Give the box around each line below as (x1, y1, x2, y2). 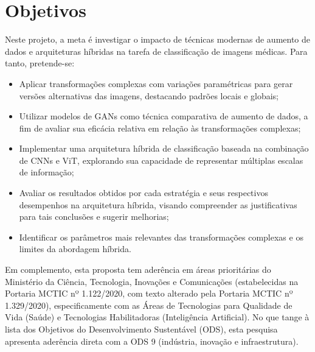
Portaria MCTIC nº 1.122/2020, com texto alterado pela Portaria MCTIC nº (5, 287, 293, 300)
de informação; (19, 166, 74, 178)
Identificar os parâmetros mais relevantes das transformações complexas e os (19, 230, 303, 243)
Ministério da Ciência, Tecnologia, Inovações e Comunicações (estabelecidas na (5, 275, 299, 287)
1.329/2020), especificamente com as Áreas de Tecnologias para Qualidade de (5, 298, 292, 311)
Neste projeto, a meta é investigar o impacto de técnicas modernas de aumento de (5, 33, 311, 46)
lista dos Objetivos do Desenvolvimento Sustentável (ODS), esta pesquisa (5, 323, 278, 335)
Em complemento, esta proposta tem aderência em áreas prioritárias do (5, 263, 271, 276)
